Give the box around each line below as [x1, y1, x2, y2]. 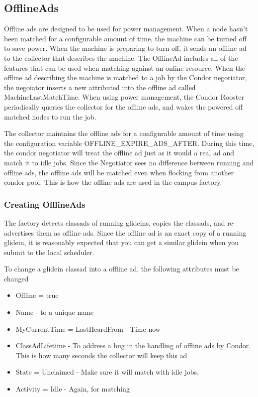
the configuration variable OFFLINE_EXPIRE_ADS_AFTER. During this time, [4, 137, 255, 148]
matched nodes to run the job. [4, 111, 96, 122]
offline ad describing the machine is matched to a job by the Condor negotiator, [4, 72, 247, 83]
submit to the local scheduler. [4, 247, 94, 257]
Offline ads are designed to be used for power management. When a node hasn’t [4, 23, 248, 34]
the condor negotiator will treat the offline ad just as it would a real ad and [4, 147, 235, 158]
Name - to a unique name [15, 307, 94, 317]
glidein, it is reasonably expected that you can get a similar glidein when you [4, 237, 239, 248]
